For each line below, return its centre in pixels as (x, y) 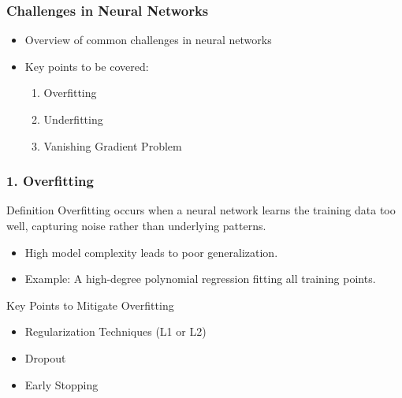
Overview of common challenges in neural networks (148, 40)
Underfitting (73, 119)
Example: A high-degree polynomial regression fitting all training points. (200, 279)
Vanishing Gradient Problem (113, 145)
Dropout (45, 357)
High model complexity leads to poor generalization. (151, 252)
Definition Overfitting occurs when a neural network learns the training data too (201, 210)
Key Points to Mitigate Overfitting (90, 305)
